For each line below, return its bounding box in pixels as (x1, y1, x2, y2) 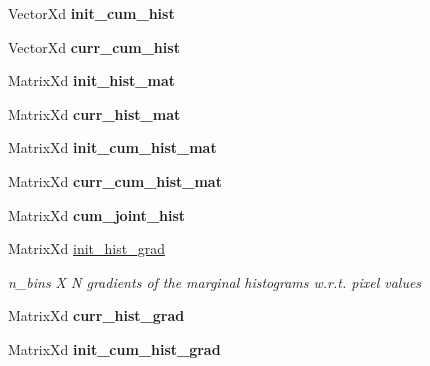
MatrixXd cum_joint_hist (8, 204, 186, 225)
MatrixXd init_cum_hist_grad (8, 338, 221, 359)
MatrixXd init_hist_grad (8, 238, 165, 259)
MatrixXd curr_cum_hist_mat (8, 170, 222, 191)
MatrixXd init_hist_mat (8, 70, 176, 91)
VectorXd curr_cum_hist (8, 36, 180, 57)
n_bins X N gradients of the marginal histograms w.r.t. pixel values (8, 271, 422, 292)
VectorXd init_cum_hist (8, 3, 175, 23)
